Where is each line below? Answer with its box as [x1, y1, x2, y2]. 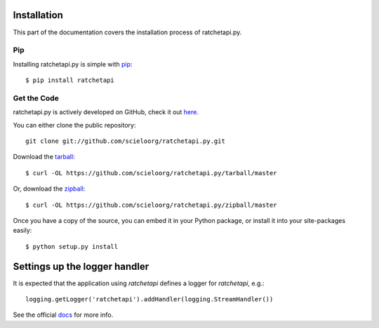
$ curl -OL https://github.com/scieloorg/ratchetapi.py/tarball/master [25, 169, 277, 177]
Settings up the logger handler [13, 260, 149, 273]
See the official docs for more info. [13, 310, 114, 319]
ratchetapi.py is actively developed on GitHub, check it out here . [13, 108, 199, 116]
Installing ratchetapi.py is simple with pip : [13, 60, 133, 68]
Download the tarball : [13, 153, 75, 161]
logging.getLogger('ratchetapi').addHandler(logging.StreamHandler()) [25, 295, 274, 303]
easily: [13, 226, 32, 235]
